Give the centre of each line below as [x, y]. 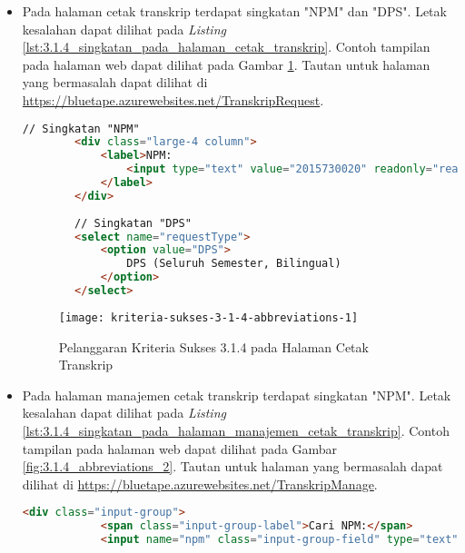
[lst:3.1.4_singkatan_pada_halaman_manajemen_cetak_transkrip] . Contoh [236, 430]
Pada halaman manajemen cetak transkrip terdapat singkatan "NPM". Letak [237, 395]
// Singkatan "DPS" [133, 223]
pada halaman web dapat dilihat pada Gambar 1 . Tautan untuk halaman [226, 64]
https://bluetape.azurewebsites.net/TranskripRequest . [173, 99]
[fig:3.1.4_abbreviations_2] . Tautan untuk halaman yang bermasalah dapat [232, 466]
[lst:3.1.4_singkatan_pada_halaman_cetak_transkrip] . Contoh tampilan [226, 47]
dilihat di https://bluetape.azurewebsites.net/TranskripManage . [200, 484]
